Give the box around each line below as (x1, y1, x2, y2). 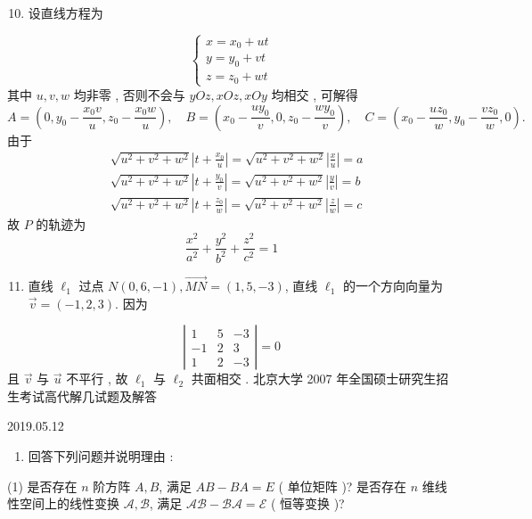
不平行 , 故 (66, 369, 128, 388)
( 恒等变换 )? (270, 494, 345, 513)
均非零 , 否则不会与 (73, 85, 185, 103)
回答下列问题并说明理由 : (28, 447, 174, 465)
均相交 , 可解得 (271, 85, 358, 103)
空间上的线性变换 (19, 494, 119, 513)
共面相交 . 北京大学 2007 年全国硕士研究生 (191, 369, 437, 388)
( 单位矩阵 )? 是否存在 (278, 476, 407, 495)
